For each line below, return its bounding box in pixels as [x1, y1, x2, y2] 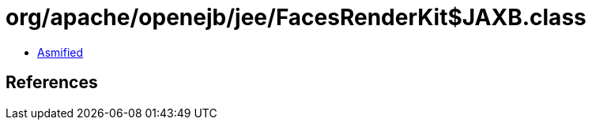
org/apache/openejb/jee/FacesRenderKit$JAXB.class [6, 4, 586, 31]
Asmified [37, 45, 84, 59]
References [6, 72, 98, 93]
